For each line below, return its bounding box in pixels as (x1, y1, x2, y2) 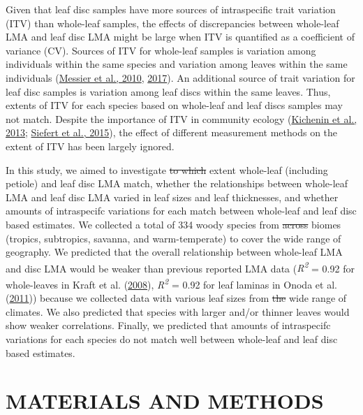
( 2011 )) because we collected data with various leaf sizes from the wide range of (6, 291, 347, 305)
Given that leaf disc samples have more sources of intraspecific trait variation (6, 2, 336, 16)
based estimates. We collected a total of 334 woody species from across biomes (6, 217, 341, 231)
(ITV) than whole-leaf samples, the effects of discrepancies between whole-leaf (6, 15, 339, 30)
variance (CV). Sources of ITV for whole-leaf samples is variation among (6, 43, 316, 57)
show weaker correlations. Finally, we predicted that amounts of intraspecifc (6, 318, 331, 333)
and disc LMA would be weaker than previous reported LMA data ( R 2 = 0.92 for (6, 259, 355, 275)
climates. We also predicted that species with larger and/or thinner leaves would (6, 304, 350, 319)
